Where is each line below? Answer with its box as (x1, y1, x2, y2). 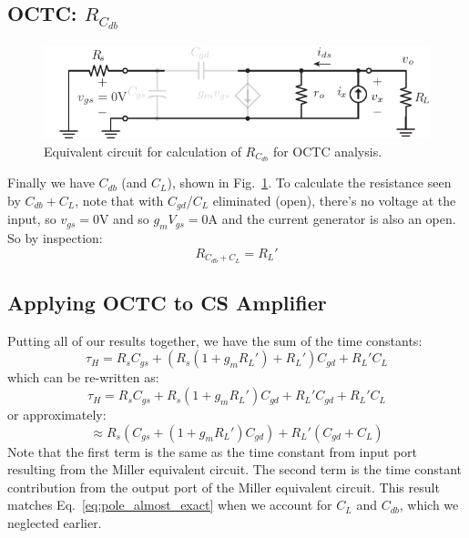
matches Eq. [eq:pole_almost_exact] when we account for (7, 495, 332, 514)
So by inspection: (7, 228, 103, 248)
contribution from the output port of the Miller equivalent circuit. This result (7, 477, 440, 496)
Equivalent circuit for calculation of (44, 141, 241, 160)
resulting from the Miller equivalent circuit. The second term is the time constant (7, 460, 463, 479)
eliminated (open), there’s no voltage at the (212, 190, 456, 209)
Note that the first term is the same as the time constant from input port (7, 442, 418, 461)
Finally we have (7, 173, 95, 192)
